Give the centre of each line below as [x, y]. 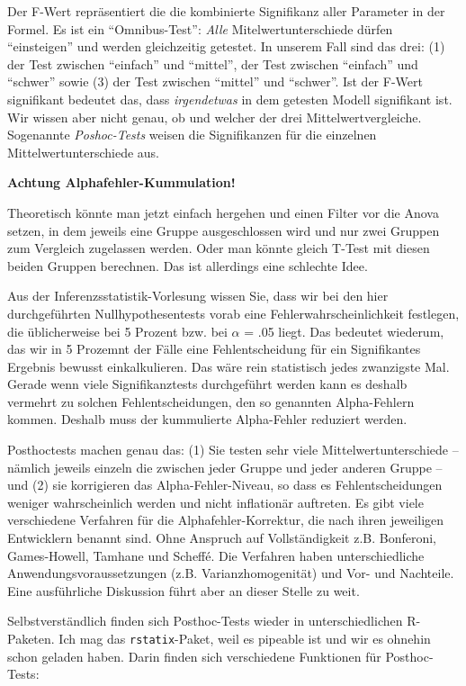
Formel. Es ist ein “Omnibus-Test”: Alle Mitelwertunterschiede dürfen [200, 28]
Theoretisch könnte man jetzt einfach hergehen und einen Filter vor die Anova [223, 212]
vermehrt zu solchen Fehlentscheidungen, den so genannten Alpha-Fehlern [211, 401]
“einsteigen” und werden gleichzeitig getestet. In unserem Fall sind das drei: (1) [226, 46]
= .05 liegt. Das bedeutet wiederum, [344, 331]
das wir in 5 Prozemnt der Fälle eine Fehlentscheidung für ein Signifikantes [214, 349]
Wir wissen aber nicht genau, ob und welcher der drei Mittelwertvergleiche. [215, 117]
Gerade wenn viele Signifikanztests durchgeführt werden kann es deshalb [207, 384]
